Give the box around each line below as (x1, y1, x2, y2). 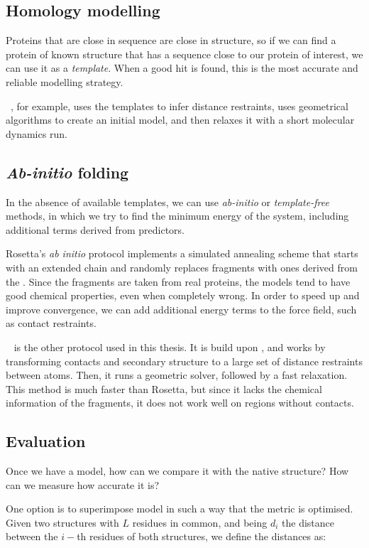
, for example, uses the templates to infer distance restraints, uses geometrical (11, 98, 348, 113)
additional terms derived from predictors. (6, 222, 184, 237)
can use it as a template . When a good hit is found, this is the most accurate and (6, 60, 358, 75)
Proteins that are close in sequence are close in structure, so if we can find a (6, 33, 336, 48)
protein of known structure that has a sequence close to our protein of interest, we (6, 46, 363, 61)
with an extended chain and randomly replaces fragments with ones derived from (6, 259, 358, 274)
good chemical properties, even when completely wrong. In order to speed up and (6, 288, 360, 303)
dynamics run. (6, 126, 67, 141)
